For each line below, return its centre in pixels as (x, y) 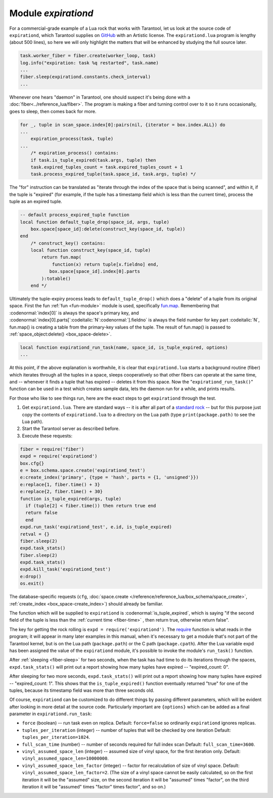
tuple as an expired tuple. (36, 202)
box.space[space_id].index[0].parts (95, 271)
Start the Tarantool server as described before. (71, 429)
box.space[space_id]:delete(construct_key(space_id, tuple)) (108, 229)
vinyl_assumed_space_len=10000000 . (65, 759)
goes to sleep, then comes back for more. (53, 111)
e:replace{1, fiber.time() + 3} (60, 484)
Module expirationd (51, 13)
